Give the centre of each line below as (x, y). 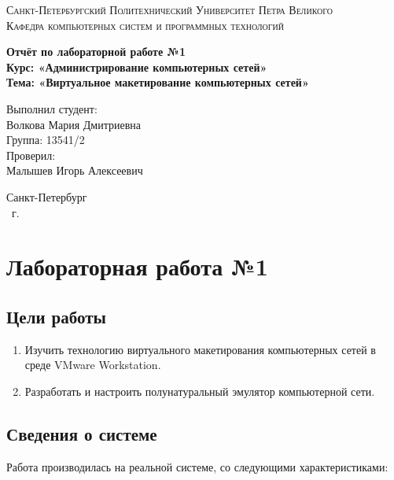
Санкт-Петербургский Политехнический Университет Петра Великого (170, 9)
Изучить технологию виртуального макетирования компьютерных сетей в (200, 349)
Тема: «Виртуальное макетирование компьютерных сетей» (158, 82)
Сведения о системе (82, 433)
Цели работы (56, 316)
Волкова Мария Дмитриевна (74, 124)
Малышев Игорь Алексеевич (75, 170)
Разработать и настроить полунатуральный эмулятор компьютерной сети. (200, 391)
